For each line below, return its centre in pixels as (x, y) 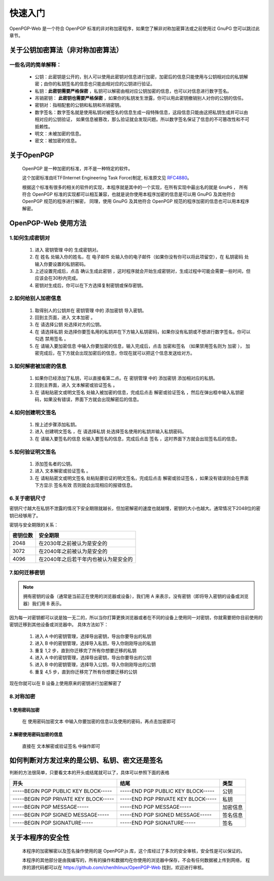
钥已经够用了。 (25, 515)
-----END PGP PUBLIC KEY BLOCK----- (167, 791)
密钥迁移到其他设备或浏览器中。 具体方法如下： (59, 624)
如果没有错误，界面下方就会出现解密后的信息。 (92, 399)
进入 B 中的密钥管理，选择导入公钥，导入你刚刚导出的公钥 (95, 665)
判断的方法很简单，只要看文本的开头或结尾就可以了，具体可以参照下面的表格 (89, 773)
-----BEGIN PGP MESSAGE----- (50, 807)
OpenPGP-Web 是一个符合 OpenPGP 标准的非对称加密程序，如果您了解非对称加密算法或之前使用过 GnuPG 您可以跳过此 (135, 28)
